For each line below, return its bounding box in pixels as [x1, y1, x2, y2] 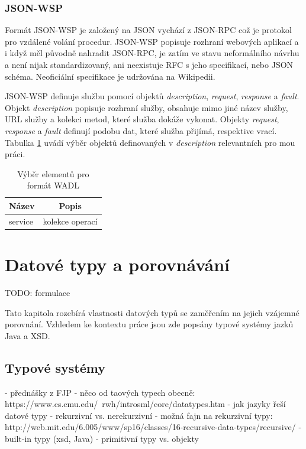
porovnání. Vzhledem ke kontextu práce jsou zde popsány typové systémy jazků [5, 318, 294, 330]
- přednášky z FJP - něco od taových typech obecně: [5, 386, 195, 398]
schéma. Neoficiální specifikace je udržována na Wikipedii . [5, 70, 215, 82]
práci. [5, 148, 25, 160]
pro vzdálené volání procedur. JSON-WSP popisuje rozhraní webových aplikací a [5, 35, 299, 47]
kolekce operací [43, 214, 98, 227]
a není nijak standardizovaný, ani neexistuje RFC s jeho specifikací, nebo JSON [5, 58, 294, 70]
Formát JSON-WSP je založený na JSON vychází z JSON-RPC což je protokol [5, 24, 292, 36]
